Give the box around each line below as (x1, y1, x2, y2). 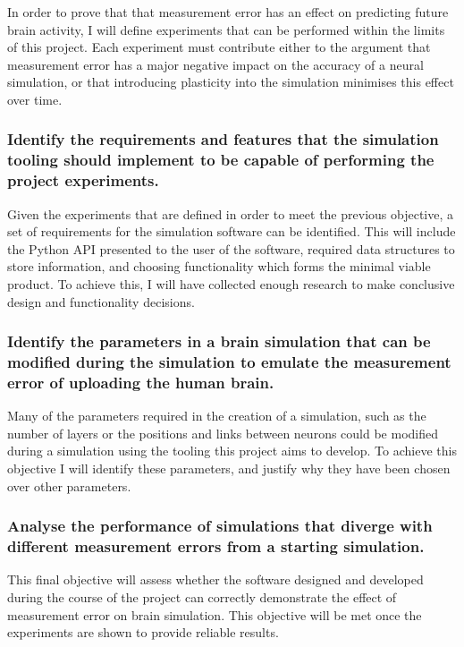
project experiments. (7, 169, 159, 192)
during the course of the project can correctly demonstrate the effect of (7, 587, 397, 606)
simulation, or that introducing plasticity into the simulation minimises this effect (7, 72, 454, 91)
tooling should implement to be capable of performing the (7, 149, 434, 171)
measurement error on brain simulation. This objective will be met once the (7, 605, 422, 624)
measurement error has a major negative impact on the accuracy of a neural (7, 55, 424, 73)
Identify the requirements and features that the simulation (7, 128, 439, 150)
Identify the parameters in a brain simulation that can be (7, 330, 431, 353)
